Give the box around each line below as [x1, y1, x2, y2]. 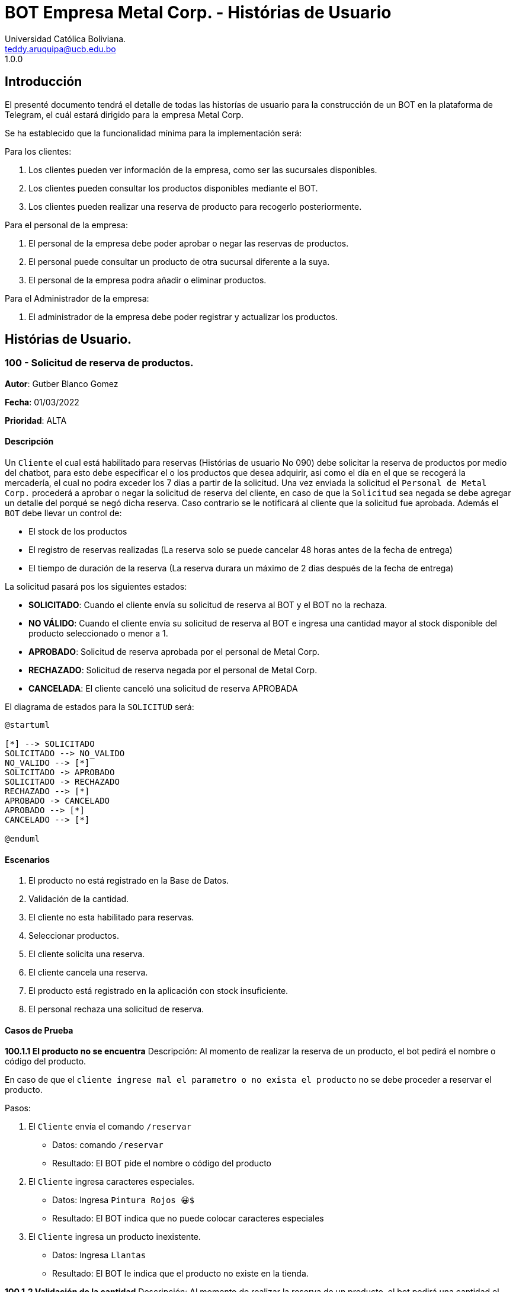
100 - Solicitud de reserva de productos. [5, 357, 194, 369]
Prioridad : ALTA [5, 415, 67, 426]
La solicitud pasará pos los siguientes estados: [5, 581, 187, 592]
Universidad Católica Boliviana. [5, 33, 126, 44]
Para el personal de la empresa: [5, 219, 128, 230]
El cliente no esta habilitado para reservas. [28, 912, 194, 923]
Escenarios [5, 854, 50, 865]
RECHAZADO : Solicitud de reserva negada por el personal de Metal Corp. [28, 665, 318, 676]
